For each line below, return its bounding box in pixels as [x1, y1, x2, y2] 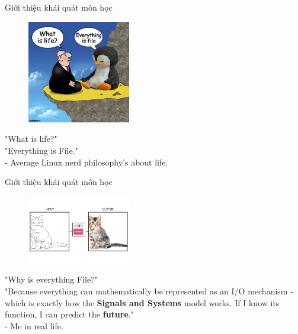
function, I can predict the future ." [5, 308, 134, 320]
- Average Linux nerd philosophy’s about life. [5, 155, 168, 168]
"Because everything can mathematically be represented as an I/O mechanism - [5, 284, 293, 297]
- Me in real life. [5, 319, 63, 332]
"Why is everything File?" [5, 273, 98, 286]
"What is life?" [5, 132, 57, 145]
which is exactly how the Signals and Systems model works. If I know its [5, 296, 280, 309]
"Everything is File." [5, 144, 78, 157]
